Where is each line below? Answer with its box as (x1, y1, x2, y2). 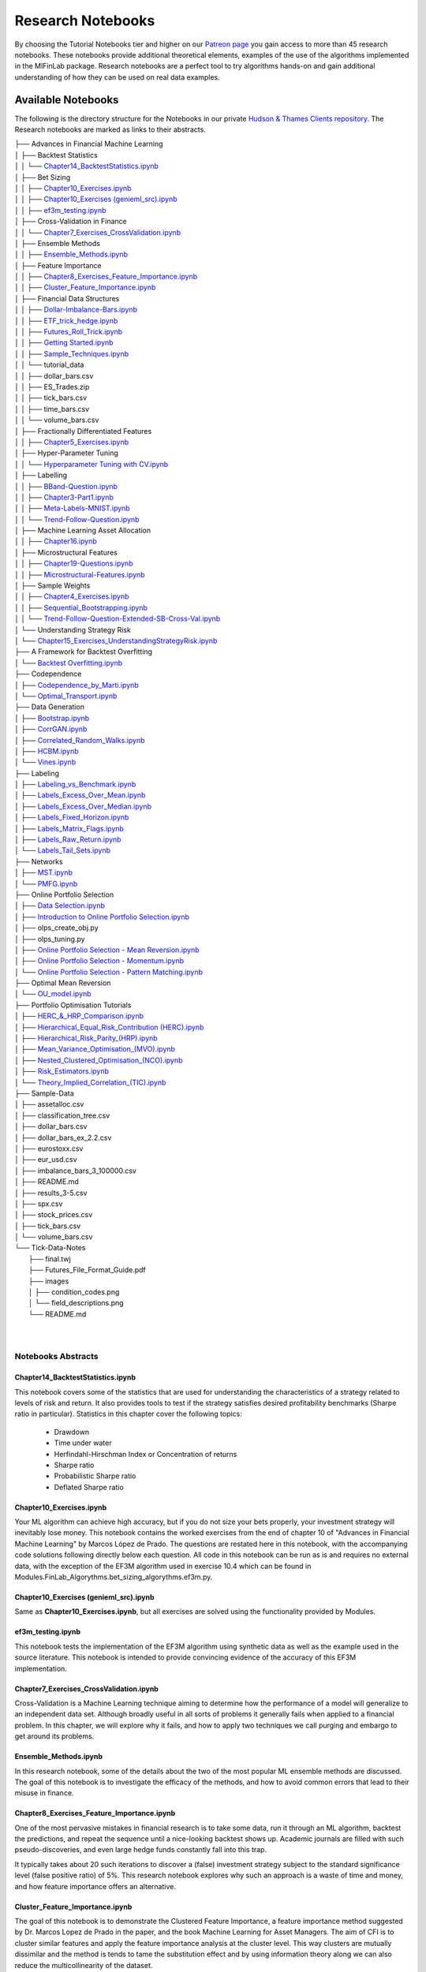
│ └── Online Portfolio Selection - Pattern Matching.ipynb (14, 967, 204, 977)
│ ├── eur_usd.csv (14, 1155, 78, 1164)
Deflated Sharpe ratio (54, 1482, 124, 1492)
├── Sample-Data (14, 1089, 74, 1098)
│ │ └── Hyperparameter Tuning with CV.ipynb (14, 459, 169, 469)
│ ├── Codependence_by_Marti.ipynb (14, 680, 140, 689)
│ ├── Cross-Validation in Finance (14, 217, 127, 226)
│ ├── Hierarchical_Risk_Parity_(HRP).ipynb (14, 1033, 158, 1043)
